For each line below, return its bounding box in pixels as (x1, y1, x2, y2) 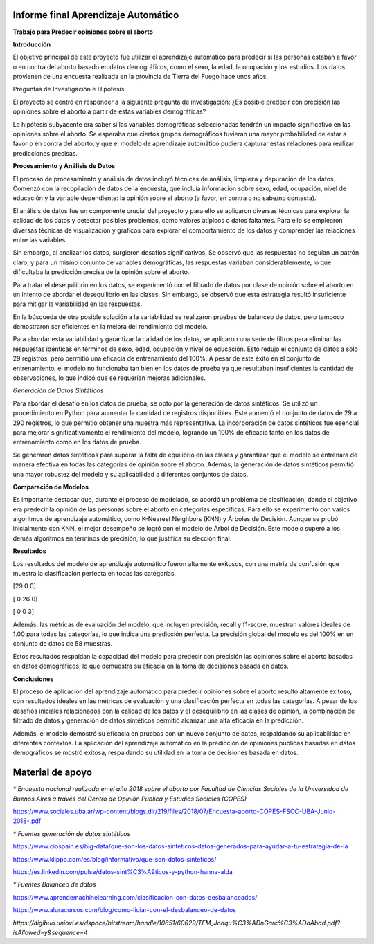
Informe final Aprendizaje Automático (12, 9, 179, 21)
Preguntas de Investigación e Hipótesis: (12, 85, 126, 93)
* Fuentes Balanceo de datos (12, 880, 96, 889)
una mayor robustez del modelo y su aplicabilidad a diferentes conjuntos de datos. (12, 470, 249, 478)
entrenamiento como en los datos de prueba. (12, 438, 141, 446)
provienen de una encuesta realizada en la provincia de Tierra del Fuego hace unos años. (12, 73, 268, 81)
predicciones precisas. (12, 149, 78, 157)
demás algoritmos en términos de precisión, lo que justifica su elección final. (12, 534, 232, 543)
